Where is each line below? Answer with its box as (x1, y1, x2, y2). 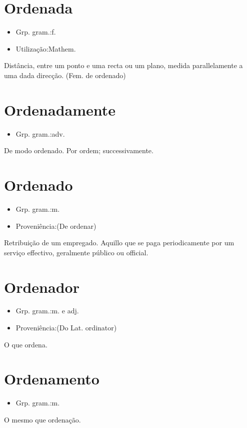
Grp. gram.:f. (15, 27, 56, 37)
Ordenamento (4, 368, 99, 389)
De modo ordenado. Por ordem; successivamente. (4, 145, 153, 156)
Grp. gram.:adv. (15, 128, 65, 139)
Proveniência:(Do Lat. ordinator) (15, 322, 117, 333)
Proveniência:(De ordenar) (15, 220, 96, 231)
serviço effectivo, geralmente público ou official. (4, 247, 148, 257)
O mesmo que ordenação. (4, 414, 81, 424)
